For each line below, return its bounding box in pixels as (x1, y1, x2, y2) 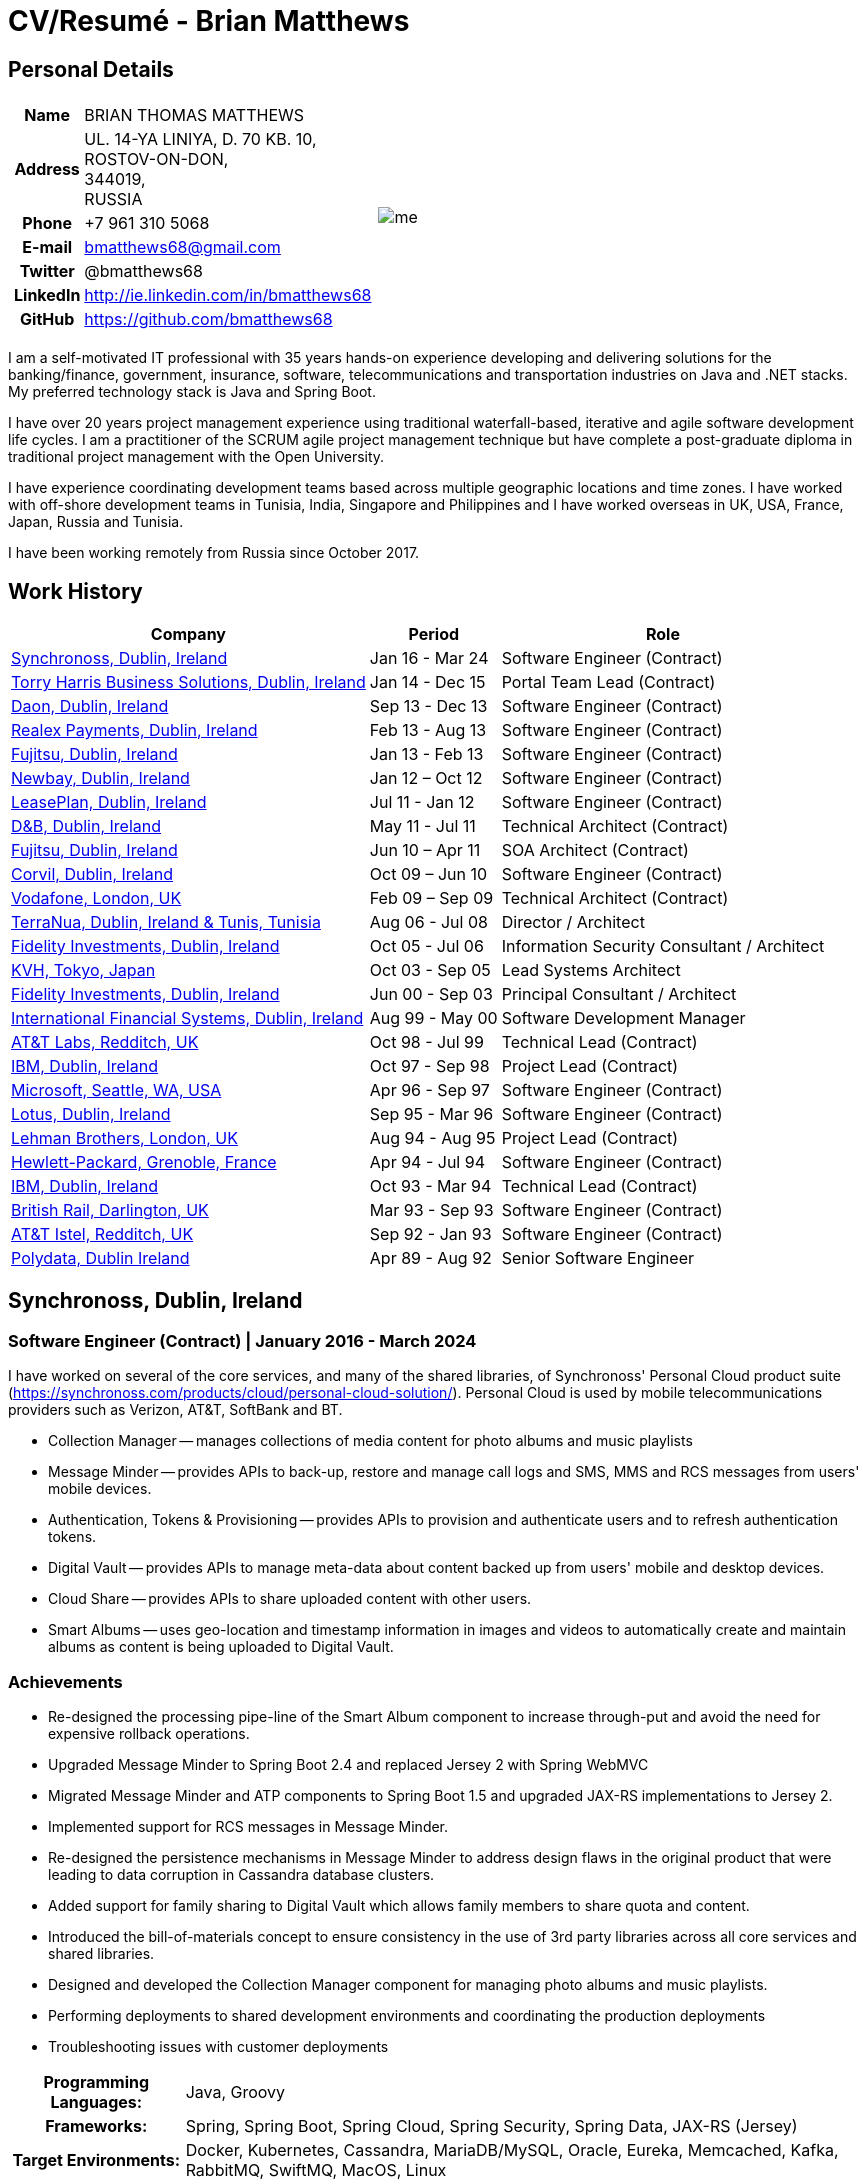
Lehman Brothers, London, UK (11, 1128, 238, 1149)
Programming (43, 2071, 150, 2092)
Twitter (19, 261, 75, 282)
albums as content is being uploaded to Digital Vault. (48, 1638, 394, 1656)
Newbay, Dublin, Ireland (11, 768, 190, 789)
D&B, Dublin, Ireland (11, 816, 162, 837)
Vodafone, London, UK (11, 888, 182, 909)
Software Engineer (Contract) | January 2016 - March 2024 (8, 1330, 477, 1351)
